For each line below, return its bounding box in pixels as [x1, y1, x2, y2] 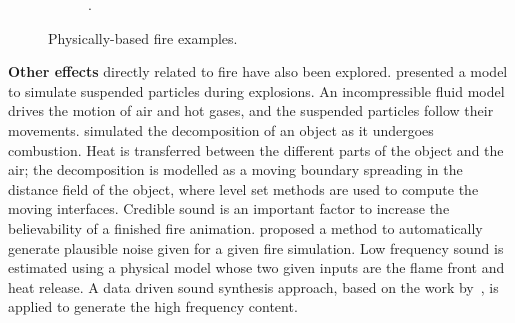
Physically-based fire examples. [48, 27, 238, 48]
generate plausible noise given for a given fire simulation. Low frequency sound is [8, 237, 504, 258]
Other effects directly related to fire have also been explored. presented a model [8, 61, 508, 82]
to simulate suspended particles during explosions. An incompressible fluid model [8, 80, 505, 101]
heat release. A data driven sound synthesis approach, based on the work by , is [8, 276, 499, 297]
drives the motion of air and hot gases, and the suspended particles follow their [8, 100, 494, 121]
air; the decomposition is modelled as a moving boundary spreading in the [8, 159, 463, 180]
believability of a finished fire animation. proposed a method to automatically [8, 217, 483, 238]
